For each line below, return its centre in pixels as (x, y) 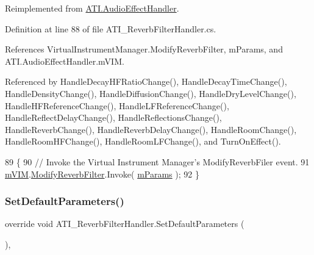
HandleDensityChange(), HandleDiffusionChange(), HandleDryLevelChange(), (151, 93)
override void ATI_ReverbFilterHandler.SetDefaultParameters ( (125, 224)
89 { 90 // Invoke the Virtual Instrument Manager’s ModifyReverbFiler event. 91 (157, 161)
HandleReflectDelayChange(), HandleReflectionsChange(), (113, 117)
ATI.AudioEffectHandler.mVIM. (65, 61)
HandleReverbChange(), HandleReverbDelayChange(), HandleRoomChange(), (151, 129)
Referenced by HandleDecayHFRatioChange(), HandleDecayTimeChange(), (146, 81)
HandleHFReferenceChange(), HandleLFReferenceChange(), (117, 105)
